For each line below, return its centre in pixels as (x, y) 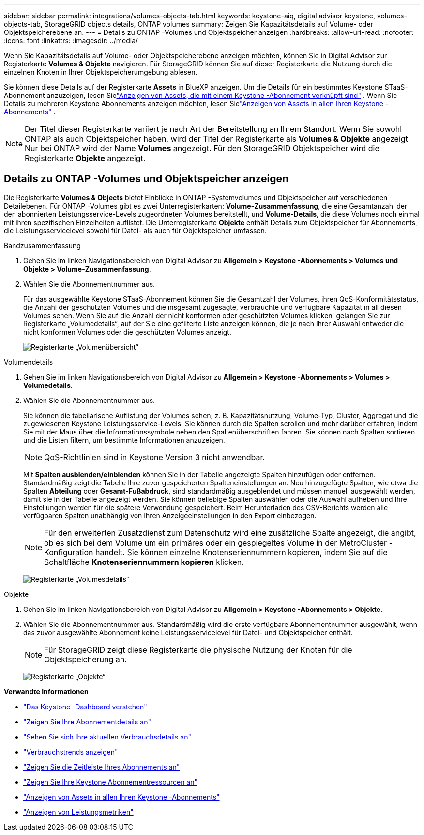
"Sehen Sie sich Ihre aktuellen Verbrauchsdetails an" (107, 737)
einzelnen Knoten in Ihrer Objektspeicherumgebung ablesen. (101, 72)
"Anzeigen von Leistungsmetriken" (78, 812)
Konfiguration (69, 552)
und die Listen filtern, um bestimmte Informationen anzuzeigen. (124, 440)
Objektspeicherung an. (85, 659)
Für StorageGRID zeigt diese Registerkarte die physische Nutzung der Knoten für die (198, 650)
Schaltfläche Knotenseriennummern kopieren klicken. (144, 562)
